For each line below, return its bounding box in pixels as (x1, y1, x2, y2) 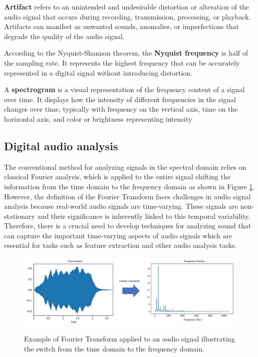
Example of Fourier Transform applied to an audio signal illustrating (24, 333, 235, 344)
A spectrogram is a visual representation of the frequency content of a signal (4, 84, 245, 95)
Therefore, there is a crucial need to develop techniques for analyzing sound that (4, 220, 251, 231)
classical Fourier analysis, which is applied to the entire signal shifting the (4, 171, 230, 182)
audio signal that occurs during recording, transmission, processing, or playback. (4, 11, 251, 22)
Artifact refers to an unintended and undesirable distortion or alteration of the (4, 2, 249, 12)
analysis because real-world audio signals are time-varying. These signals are (4, 201, 238, 211)
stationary (4, 210, 35, 221)
